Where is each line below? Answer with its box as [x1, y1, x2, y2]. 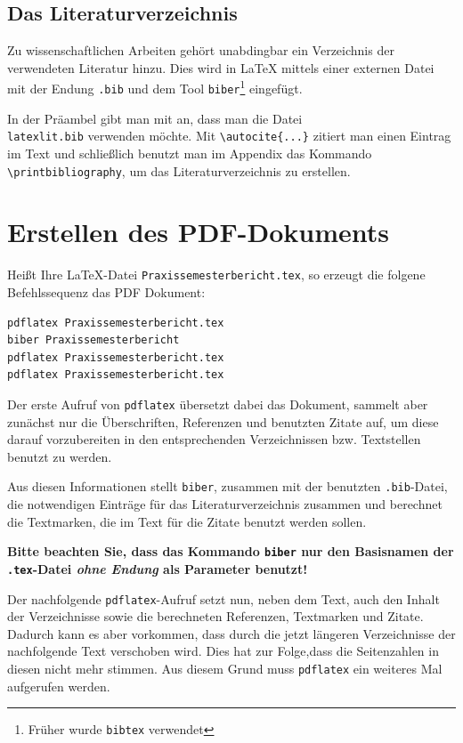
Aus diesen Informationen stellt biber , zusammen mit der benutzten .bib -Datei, [7, 477, 448, 496]
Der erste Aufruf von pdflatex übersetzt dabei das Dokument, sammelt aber [7, 395, 428, 414]
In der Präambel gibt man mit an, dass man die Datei [7, 109, 303, 127]
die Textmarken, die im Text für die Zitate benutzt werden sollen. [7, 512, 367, 530]
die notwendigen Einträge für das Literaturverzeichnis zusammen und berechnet [7, 495, 443, 513]
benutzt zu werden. [7, 447, 112, 465]
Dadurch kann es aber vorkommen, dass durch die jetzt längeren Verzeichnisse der [7, 624, 456, 642]
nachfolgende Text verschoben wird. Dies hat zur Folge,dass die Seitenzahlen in [7, 642, 439, 660]
